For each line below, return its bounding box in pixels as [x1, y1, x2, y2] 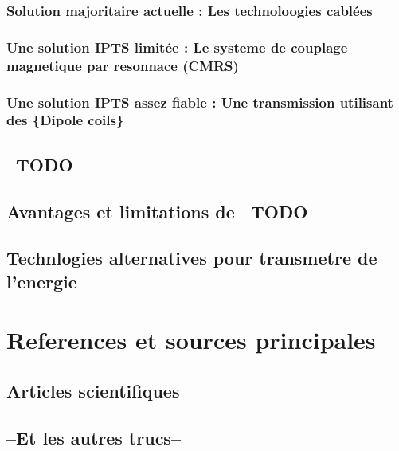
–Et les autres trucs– [6, 425, 181, 449]
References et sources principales [6, 324, 376, 356]
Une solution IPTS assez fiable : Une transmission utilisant [6, 92, 393, 112]
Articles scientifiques [6, 378, 180, 402]
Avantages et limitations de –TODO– [6, 198, 318, 223]
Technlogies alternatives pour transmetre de [6, 245, 377, 270]
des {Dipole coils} [6, 110, 124, 130]
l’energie [6, 269, 77, 293]
